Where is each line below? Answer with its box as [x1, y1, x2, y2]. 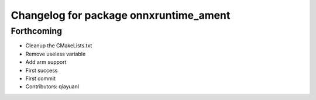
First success [25, 67, 58, 74]
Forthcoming [11, 26, 63, 36]
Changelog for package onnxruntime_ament [11, 9, 231, 22]
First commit [25, 75, 56, 82]
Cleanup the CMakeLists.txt [25, 42, 92, 49]
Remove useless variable [25, 50, 86, 57]
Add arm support [25, 58, 67, 65]
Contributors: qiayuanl [25, 83, 79, 90]
